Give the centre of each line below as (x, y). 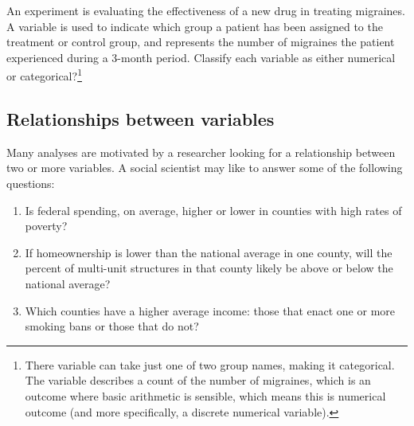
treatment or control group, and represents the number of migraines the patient (201, 42)
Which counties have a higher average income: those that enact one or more (210, 310)
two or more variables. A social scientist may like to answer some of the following (205, 168)
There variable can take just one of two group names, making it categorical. (210, 364)
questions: (31, 184)
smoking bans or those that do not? (112, 326)
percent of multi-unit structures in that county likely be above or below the (209, 268)
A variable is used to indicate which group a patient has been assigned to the (195, 26)
